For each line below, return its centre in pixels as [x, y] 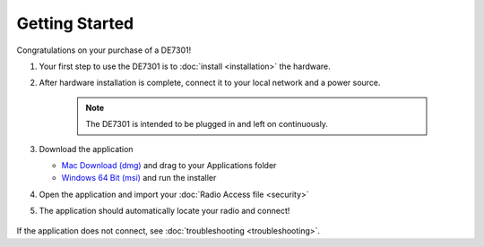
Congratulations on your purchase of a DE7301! [104, 50]
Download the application [86, 149]
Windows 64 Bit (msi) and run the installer [139, 178]
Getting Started [75, 23]
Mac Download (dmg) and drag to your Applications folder [169, 165]
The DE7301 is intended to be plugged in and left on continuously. [207, 124]
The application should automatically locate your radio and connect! [164, 211]
